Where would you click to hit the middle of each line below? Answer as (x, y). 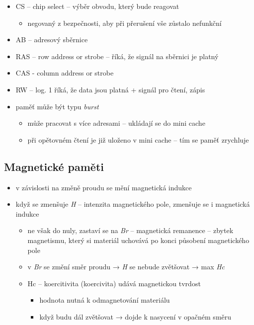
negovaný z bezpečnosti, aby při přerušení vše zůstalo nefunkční (125, 23)
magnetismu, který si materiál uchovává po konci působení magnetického (138, 240)
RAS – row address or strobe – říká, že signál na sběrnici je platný (117, 56)
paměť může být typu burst (57, 106)
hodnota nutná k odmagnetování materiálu (105, 300)
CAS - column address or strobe (65, 73)
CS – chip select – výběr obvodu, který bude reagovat (97, 6)
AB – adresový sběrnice (52, 40)
